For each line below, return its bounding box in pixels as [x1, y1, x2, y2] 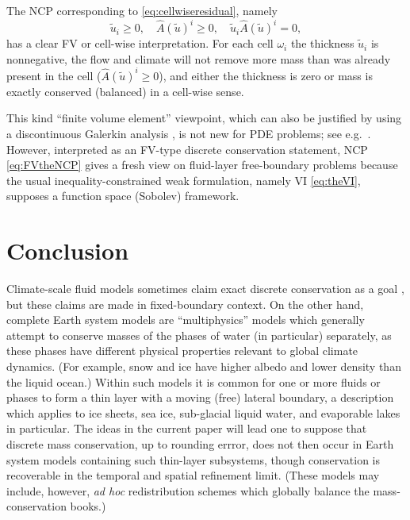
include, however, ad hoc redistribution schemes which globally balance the [6, 482, 370, 499]
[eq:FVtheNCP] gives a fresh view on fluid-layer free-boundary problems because [6, 156, 398, 173]
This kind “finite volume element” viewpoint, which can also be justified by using [6, 110, 402, 126]
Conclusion [6, 234, 129, 267]
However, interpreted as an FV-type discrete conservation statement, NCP [6, 141, 368, 157]
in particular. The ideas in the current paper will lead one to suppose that [6, 420, 367, 437]
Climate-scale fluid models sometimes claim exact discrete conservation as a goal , [6, 280, 404, 297]
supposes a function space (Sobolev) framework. [6, 187, 239, 204]
